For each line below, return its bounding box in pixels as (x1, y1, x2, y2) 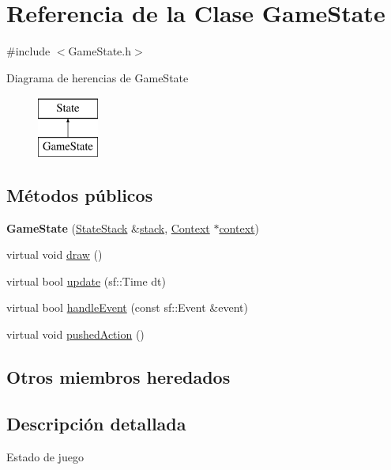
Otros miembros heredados (6, 365, 231, 389)
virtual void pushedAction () (6, 326, 145, 343)
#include (6, 43, 51, 59)
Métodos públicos (6, 182, 153, 207)
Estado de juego (6, 448, 84, 464)
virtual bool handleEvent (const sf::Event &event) (6, 299, 248, 316)
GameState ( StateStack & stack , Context (6, 219, 210, 236)
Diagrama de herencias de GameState (6, 69, 189, 85)
